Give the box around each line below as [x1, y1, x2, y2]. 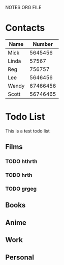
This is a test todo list [5, 127, 50, 134]
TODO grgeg [5, 185, 37, 193]
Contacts [5, 22, 45, 34]
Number [33, 40, 53, 47]
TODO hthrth [5, 158, 38, 165]
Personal [5, 253, 35, 261]
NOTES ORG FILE [5, 5, 42, 10]
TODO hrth [5, 172, 33, 179]
